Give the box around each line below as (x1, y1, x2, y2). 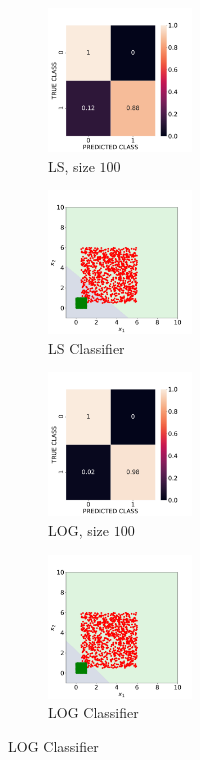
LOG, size (48, 519, 110, 540)
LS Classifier (48, 337, 125, 358)
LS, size (48, 155, 95, 176)
